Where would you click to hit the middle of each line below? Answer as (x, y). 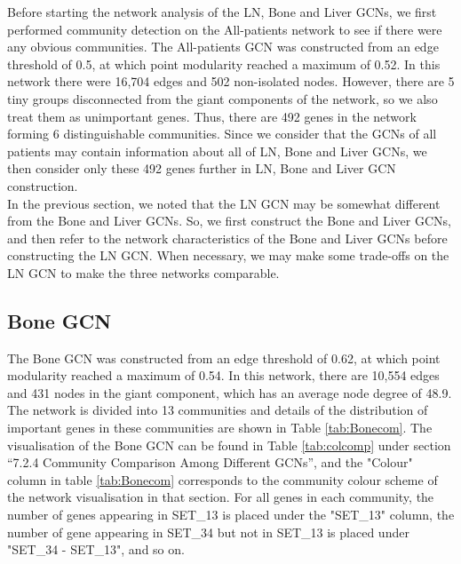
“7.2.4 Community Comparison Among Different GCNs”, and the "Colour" (210, 462)
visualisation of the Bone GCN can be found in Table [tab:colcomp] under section (229, 445)
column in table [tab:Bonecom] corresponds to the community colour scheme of (223, 479)
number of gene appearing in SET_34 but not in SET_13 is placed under (208, 532)
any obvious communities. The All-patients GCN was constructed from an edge (223, 47)
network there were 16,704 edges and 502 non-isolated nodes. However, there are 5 (231, 81)
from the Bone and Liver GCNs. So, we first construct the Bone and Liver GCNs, (229, 221)
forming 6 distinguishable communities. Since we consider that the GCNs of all (222, 134)
